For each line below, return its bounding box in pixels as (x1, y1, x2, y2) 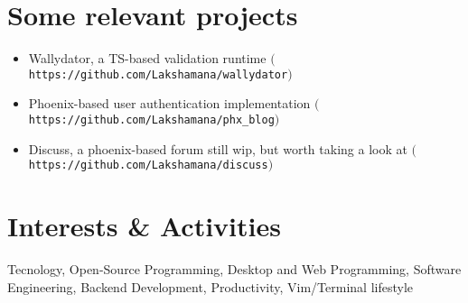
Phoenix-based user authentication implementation (28, 94, 311, 113)
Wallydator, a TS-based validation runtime (28, 49, 267, 68)
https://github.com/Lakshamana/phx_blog (28, 113, 275, 126)
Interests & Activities (7, 207, 281, 244)
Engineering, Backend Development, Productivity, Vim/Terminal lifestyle (7, 277, 414, 296)
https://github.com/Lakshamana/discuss (28, 159, 268, 172)
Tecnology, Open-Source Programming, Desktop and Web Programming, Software (7, 260, 462, 278)
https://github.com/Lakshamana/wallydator (28, 68, 288, 81)
